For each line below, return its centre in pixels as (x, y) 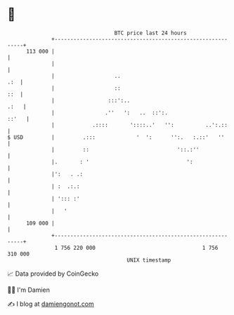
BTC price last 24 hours (151, 33)
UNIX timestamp (149, 260)
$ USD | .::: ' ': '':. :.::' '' (116, 137)
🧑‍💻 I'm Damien (29, 290)
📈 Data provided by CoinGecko (53, 274)
